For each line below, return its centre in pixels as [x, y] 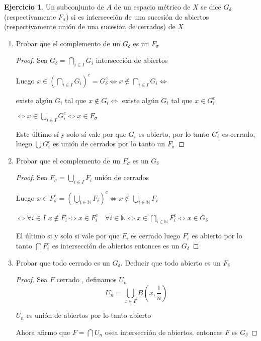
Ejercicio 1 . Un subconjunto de [54, 7]
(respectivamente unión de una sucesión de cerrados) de [90, 26]
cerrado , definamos [86, 279]
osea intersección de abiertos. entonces [164, 332]
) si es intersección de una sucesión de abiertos [138, 16]
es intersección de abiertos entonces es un [116, 246]
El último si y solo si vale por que [68, 236]
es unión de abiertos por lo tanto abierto [89, 315]
